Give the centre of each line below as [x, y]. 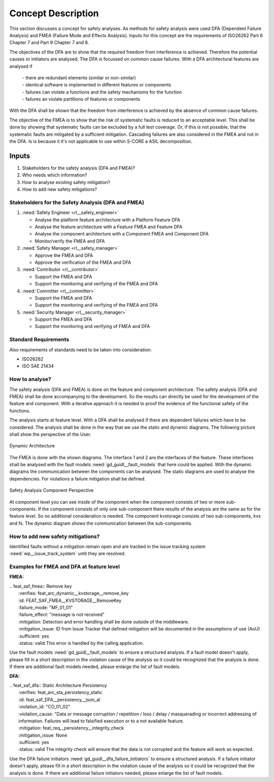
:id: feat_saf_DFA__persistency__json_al [59, 700]
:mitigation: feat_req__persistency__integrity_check [71, 728]
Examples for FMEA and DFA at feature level [65, 567]
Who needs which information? [55, 175]
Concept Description [54, 13]
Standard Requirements [39, 340]
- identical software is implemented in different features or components [97, 85]
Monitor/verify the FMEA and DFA [70, 241]
